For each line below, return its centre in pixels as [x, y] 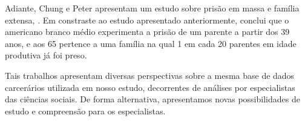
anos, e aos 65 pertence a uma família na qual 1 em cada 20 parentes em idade [151, 43]
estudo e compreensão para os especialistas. [85, 110]
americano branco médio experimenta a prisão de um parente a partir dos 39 [147, 32]
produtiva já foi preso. [46, 55]
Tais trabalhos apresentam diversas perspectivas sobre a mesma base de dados [150, 75]
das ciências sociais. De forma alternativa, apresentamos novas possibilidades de [152, 99]
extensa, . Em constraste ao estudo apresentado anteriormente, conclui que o [147, 20]
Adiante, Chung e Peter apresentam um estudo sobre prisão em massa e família [152, 8]
